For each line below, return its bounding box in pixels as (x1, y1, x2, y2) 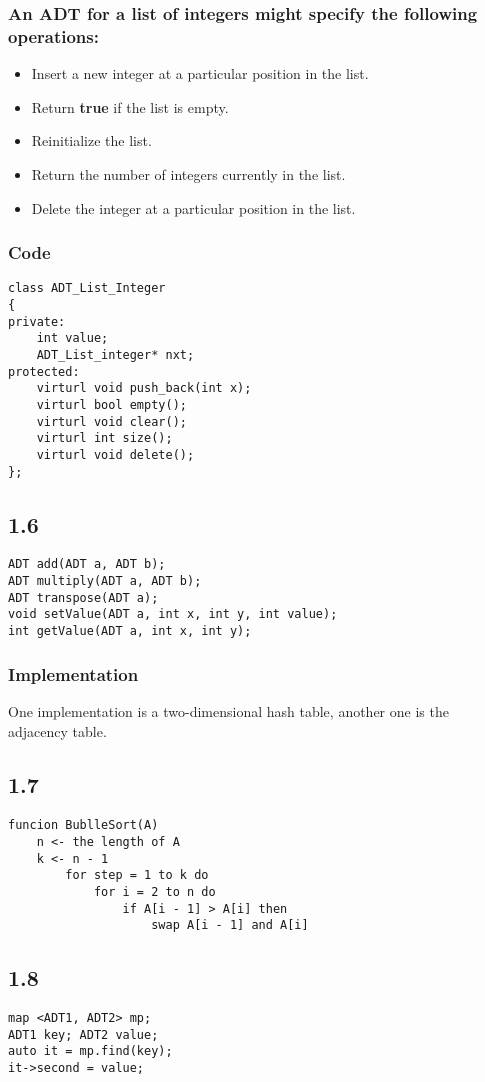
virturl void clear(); (36, 414, 187, 429)
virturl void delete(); (36, 447, 195, 462)
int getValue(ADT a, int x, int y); (8, 624, 252, 639)
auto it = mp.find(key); (8, 1044, 173, 1059)
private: (8, 314, 66, 329)
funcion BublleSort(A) (8, 818, 159, 833)
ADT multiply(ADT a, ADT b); (8, 574, 202, 589)
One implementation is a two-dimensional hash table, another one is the (8, 700, 449, 721)
